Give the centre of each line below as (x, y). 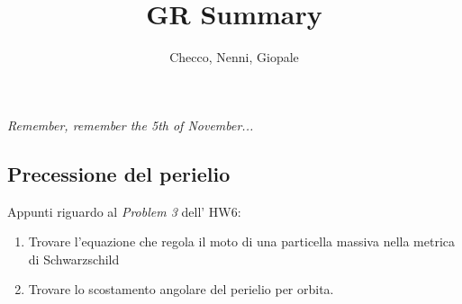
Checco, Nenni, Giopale (234, 57)
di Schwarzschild (74, 259)
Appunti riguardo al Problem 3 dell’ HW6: (124, 211)
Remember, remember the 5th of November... (131, 125)
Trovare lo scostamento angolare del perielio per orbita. (181, 289)
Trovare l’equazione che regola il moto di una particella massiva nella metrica (241, 241)
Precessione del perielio (119, 173)
